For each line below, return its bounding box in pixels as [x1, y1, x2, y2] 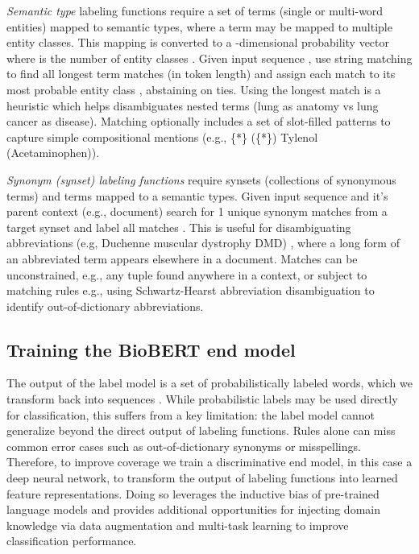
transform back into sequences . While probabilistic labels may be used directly [6, 391, 398, 407]
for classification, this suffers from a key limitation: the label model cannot [6, 406, 375, 423]
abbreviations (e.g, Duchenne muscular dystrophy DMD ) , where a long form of [6, 234, 400, 251]
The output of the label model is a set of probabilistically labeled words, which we [6, 374, 413, 391]
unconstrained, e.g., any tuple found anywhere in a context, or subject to [6, 266, 367, 283]
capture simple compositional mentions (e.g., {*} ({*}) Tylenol [6, 128, 318, 145]
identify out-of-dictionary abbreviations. [6, 297, 204, 314]
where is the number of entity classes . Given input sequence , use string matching [6, 49, 413, 66]
